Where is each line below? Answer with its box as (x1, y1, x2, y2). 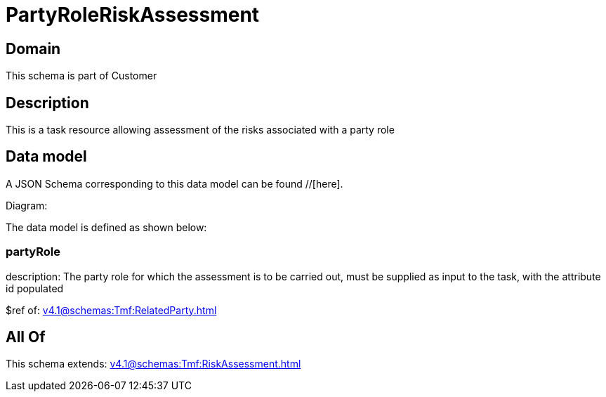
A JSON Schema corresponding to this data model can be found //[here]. (6, 177, 343, 190)
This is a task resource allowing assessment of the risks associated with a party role (6, 124, 395, 136)
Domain (6, 39, 61, 58)
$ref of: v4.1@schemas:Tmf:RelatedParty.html (6, 304, 217, 316)
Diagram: (6, 199, 48, 211)
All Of (6, 328, 46, 346)
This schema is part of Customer (6, 70, 157, 82)
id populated (6, 282, 64, 294)
